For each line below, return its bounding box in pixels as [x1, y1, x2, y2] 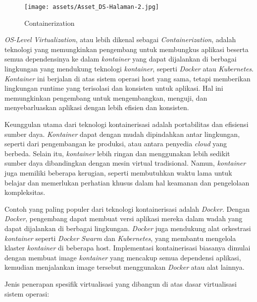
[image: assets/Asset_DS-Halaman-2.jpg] [24, 3, 159, 10]
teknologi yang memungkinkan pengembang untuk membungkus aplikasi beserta [4, 44, 249, 54]
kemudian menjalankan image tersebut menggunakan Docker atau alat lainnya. [4, 262, 245, 272]
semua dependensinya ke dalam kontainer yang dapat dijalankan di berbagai [4, 54, 237, 64]
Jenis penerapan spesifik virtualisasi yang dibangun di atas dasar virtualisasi [4, 278, 237, 289]
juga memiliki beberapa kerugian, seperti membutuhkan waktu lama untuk [4, 167, 232, 178]
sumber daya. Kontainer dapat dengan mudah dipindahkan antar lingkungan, [4, 128, 240, 139]
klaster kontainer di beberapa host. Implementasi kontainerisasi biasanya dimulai [4, 242, 251, 253]
